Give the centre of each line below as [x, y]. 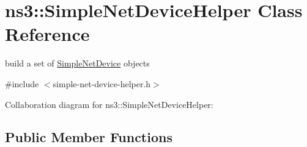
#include [22, 83]
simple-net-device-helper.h [102, 83]
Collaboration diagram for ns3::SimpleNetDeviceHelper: [109, 104]
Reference [47, 34]
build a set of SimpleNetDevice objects [77, 63]
